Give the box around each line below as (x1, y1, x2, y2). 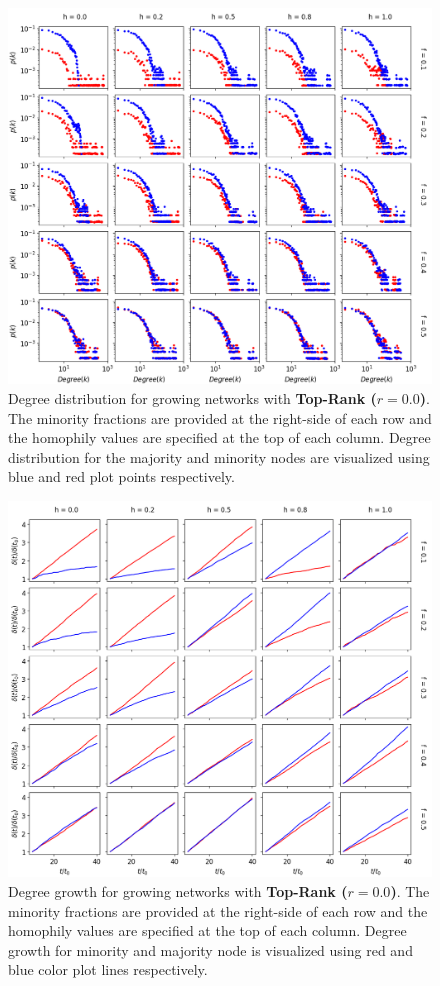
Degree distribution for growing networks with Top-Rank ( (8, 387, 377, 408)
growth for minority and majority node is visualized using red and (8, 939, 413, 960)
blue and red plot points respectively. (8, 466, 235, 487)
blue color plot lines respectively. (8, 959, 208, 980)
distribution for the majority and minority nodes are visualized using (8, 446, 430, 467)
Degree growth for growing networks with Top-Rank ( (8, 880, 348, 901)
